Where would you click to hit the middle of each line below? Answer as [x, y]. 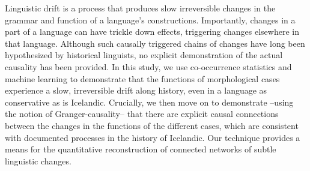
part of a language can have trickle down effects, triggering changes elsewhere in [152, 31]
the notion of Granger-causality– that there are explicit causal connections [142, 114]
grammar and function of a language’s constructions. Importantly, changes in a [150, 19]
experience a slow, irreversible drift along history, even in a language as [136, 90]
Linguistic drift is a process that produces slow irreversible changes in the [140, 8]
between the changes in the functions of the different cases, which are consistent [152, 125]
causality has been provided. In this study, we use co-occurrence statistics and [148, 66]
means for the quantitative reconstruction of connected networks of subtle [141, 149]
